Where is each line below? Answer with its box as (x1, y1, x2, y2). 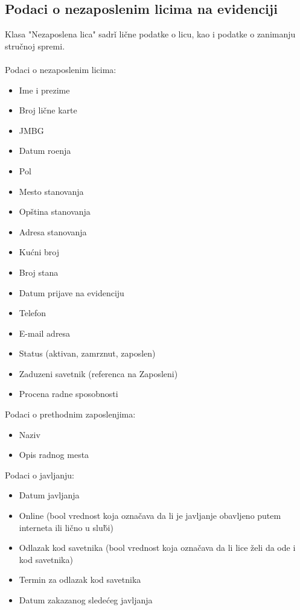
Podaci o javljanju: (5, 468, 74, 481)
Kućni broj (19, 246, 59, 258)
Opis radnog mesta (19, 448, 89, 461)
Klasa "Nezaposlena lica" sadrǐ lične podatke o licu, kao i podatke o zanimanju (5, 28, 296, 40)
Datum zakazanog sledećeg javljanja (19, 594, 153, 606)
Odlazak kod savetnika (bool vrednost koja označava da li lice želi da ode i (19, 541, 296, 554)
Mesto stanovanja (19, 185, 84, 197)
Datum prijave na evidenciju (19, 286, 124, 299)
